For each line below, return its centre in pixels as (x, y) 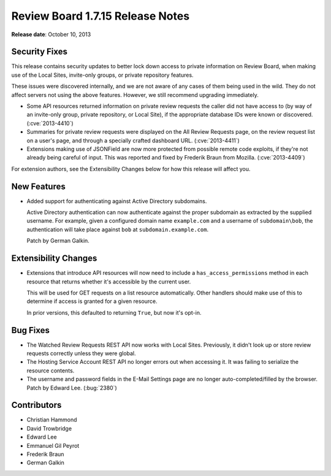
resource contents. (51, 370)
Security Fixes (39, 52)
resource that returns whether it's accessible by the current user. (109, 282)
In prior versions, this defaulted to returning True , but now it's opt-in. (114, 312)
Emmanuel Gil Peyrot (53, 445)
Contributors (36, 405)
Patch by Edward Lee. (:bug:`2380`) (72, 388)
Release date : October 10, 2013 (51, 34)
